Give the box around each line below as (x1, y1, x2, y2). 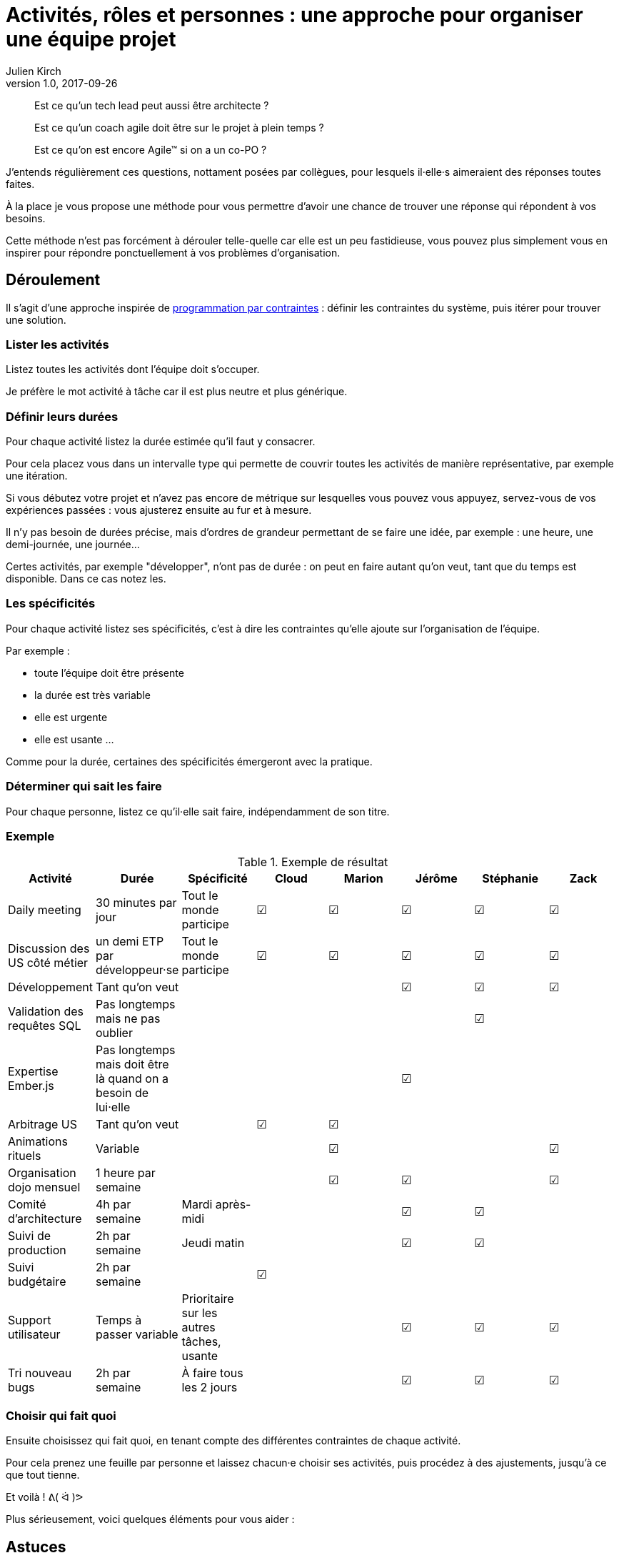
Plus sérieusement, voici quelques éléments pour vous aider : (6, 1513, 295, 1526)
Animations (8, 1134, 68, 1149)
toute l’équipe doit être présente (34, 666, 184, 679)
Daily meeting (8, 903, 81, 918)
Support (8, 1313, 51, 1328)
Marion (343, 871, 383, 886)
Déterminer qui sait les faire (6, 779, 162, 794)
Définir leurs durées (6, 409, 119, 424)
